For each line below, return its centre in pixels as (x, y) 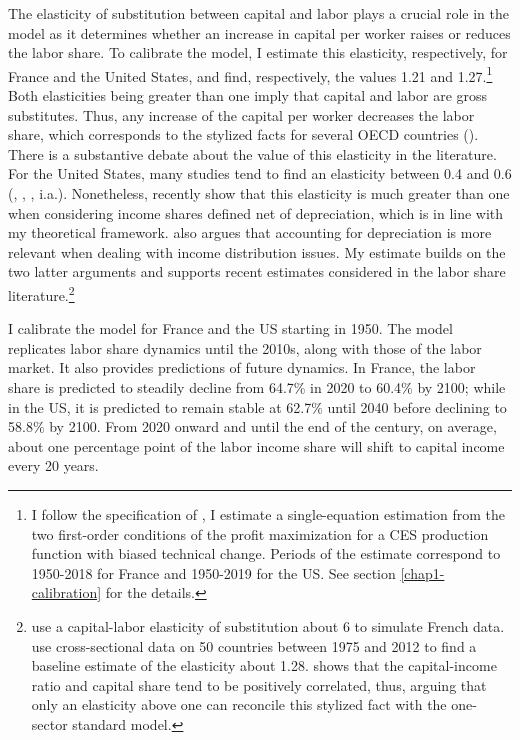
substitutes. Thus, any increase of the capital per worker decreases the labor (241, 114)
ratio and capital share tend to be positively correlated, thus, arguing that (259, 684)
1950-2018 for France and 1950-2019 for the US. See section (213, 572)
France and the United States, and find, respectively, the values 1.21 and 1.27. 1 (250, 74)
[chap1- (422, 572)
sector (49, 723)
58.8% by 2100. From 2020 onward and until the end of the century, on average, (252, 426)
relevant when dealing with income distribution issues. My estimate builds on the (257, 251)
